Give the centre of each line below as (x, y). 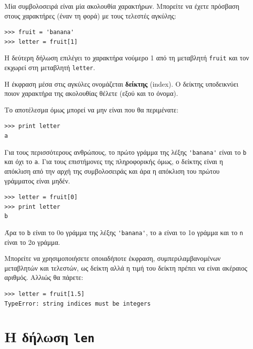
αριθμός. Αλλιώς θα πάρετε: (44, 277)
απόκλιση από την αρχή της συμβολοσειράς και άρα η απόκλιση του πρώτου (112, 171)
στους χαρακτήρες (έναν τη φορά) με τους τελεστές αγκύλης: (90, 15)
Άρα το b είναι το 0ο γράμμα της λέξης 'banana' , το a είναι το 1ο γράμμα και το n (124, 232)
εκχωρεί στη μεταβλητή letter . (50, 67)
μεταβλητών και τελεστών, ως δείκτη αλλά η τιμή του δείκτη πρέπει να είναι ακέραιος (126, 267)
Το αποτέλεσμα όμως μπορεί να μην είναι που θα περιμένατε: (91, 109)
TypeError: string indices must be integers (78, 303)
